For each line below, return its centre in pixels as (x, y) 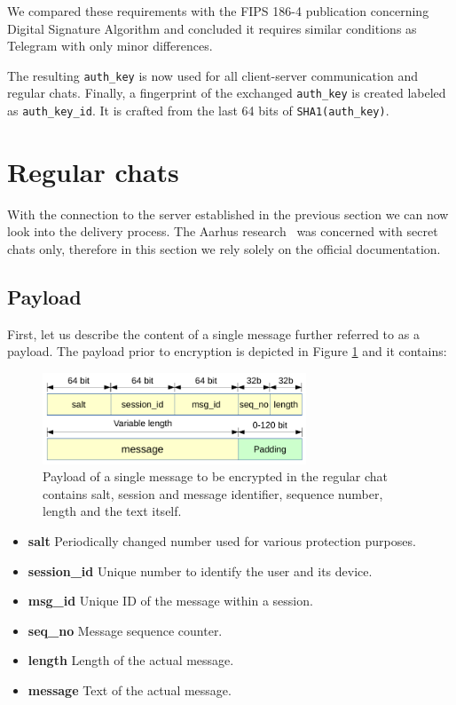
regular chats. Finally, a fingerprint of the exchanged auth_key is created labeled (227, 93)
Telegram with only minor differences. (110, 46)
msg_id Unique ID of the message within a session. (170, 601)
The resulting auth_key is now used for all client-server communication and (212, 75)
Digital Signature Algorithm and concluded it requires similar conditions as (212, 28)
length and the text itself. (112, 511)
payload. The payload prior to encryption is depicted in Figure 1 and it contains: (227, 351)
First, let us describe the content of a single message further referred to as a (213, 333)
